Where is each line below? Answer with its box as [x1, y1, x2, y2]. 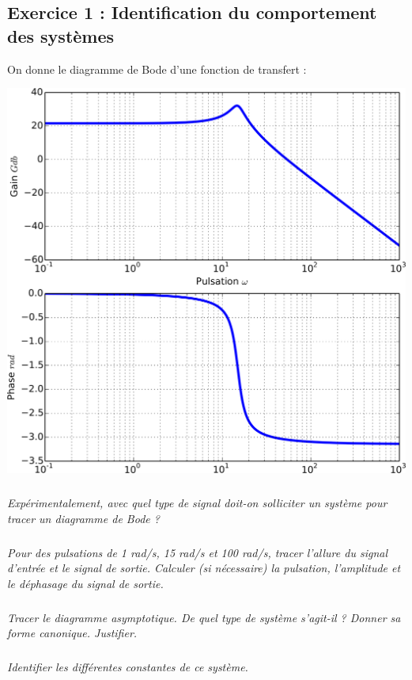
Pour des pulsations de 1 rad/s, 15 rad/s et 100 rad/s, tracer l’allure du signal [7, 544, 387, 560]
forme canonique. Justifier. [7, 625, 138, 641]
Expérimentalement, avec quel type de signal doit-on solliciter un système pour [7, 494, 387, 510]
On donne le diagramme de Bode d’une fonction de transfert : [7, 60, 307, 77]
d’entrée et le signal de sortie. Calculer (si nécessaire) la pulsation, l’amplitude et [7, 560, 401, 576]
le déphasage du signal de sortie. [7, 575, 164, 591]
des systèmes [7, 23, 115, 48]
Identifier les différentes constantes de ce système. [7, 659, 248, 675]
